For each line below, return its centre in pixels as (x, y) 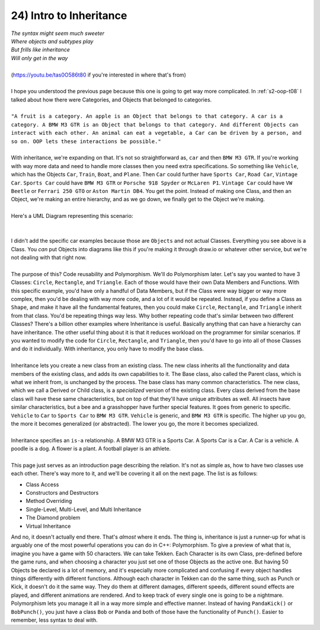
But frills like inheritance (41, 50)
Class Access (42, 485)
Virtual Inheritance (48, 526)
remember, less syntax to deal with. (54, 620)
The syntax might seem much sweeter (58, 33)
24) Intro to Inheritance (69, 15)
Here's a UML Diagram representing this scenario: (72, 216)
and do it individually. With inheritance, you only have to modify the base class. (108, 349)
